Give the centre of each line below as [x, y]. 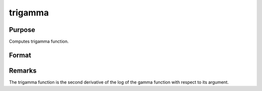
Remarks [23, 70]
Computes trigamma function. [39, 42]
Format [20, 55]
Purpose [22, 30]
